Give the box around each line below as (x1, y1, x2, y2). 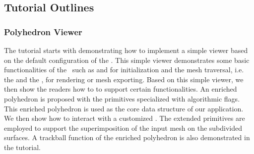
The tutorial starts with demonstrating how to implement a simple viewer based (4, 45, 248, 55)
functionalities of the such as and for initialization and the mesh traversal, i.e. (4, 64, 244, 75)
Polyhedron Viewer (4, 25, 82, 38)
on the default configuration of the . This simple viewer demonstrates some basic (4, 54, 250, 65)
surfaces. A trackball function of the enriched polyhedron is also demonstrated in (4, 132, 250, 143)
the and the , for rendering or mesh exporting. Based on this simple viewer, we (4, 74, 244, 84)
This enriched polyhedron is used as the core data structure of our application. (4, 103, 244, 113)
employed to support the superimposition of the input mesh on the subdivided (4, 122, 243, 133)
